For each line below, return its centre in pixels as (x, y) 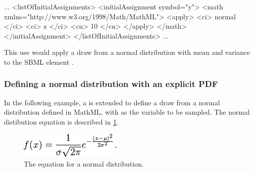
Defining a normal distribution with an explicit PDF (111, 84)
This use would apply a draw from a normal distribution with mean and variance (127, 52)
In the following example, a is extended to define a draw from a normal (112, 102)
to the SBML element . (39, 62)
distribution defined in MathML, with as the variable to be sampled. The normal (127, 112)
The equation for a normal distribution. (84, 164)
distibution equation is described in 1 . (61, 121)
